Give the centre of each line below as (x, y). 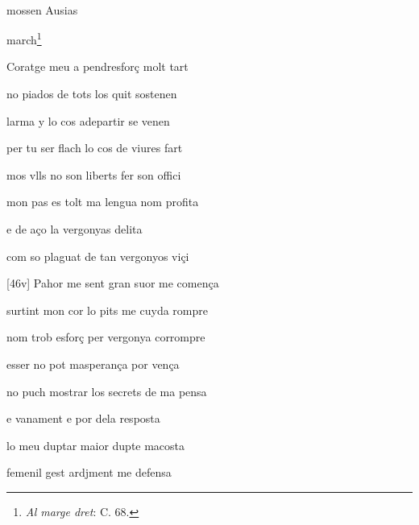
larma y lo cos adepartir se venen (88, 120)
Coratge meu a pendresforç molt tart (97, 66)
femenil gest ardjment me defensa (89, 472)
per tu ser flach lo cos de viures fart (95, 148)
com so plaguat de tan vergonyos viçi (98, 256)
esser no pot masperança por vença (93, 364)
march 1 (24, 38)
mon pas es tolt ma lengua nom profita (103, 202)
